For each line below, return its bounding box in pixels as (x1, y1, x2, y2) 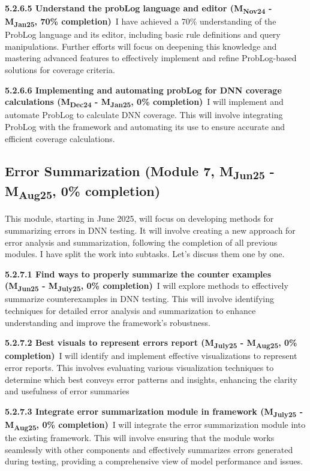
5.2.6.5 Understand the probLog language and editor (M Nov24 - (5, 2, 272, 16)
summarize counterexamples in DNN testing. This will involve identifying (5, 292, 274, 305)
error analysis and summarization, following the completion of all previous (5, 236, 278, 248)
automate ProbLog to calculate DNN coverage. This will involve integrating (5, 108, 283, 121)
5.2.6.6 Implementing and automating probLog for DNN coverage (5, 83, 282, 96)
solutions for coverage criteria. (5, 64, 115, 76)
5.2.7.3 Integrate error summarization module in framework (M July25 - (5, 404, 303, 419)
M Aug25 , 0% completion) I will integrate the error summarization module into (5, 418, 306, 432)
